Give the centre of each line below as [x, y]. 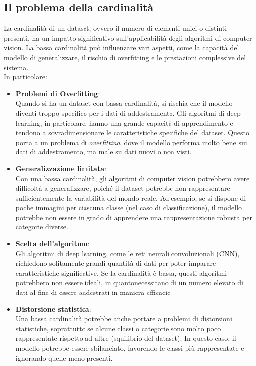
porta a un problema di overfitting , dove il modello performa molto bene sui [131, 142]
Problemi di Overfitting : [58, 93]
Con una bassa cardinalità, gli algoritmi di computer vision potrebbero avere [132, 178]
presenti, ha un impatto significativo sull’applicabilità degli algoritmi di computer [128, 37]
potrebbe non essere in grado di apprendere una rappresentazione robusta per [134, 217]
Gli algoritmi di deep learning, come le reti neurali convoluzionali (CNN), [128, 253]
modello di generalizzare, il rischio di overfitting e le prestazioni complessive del [125, 57]
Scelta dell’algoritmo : [53, 244]
